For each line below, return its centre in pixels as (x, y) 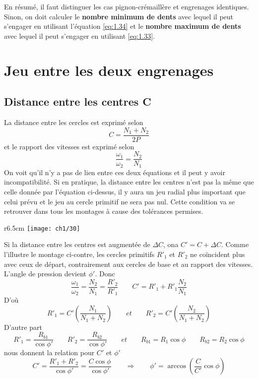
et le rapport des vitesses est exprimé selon (69, 146)
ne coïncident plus (218, 254)
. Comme (235, 244)
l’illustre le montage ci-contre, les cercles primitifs (79, 254)
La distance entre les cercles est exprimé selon (74, 122)
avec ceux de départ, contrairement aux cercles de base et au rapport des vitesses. (129, 264)
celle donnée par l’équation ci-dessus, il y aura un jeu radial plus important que (125, 191)
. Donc (105, 274)
